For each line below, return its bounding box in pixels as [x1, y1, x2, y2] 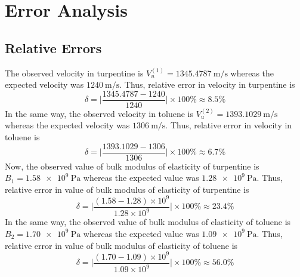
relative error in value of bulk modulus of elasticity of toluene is [5, 239, 238, 251]
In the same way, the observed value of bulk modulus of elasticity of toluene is [5, 216, 291, 228]
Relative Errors [5, 38, 102, 57]
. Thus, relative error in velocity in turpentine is [119, 78, 295, 91]
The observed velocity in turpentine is [5, 66, 144, 79]
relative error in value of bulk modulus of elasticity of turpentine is [5, 183, 249, 195]
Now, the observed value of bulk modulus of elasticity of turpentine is [5, 159, 259, 172]
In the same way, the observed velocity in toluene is [5, 107, 194, 119]
